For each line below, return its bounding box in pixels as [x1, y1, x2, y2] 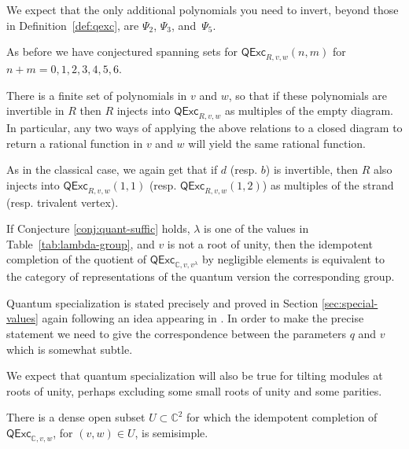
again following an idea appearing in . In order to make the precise [42, 310, 364, 326]
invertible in [6, 102, 64, 119]
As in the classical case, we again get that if [6, 161, 218, 178]
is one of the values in [204, 220, 309, 237]
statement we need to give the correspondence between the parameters [6, 325, 346, 341]
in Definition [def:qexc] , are [6, 17, 139, 33]
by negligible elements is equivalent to [202, 251, 385, 267]
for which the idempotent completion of [186, 409, 378, 425]
